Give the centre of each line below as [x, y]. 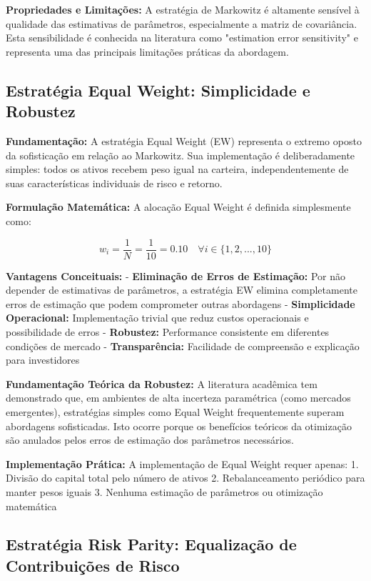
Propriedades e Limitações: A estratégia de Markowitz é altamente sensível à [183, 9]
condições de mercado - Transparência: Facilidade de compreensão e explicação [183, 346]
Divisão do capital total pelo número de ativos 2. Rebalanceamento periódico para [185, 478]
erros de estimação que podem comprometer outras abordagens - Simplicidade [181, 303]
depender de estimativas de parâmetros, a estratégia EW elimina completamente [182, 290]
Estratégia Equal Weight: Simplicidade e [158, 90]
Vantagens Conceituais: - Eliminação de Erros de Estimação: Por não [176, 275]
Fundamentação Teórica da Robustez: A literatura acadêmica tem [162, 383]
